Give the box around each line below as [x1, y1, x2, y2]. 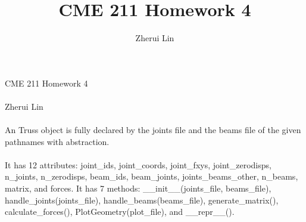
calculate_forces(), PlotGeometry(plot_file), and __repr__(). [5, 205, 235, 218]
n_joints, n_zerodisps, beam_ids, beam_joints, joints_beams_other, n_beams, [5, 170, 298, 183]
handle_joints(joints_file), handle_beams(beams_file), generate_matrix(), [5, 193, 279, 206]
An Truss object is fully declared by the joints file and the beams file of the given [5, 124, 301, 136]
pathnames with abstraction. [5, 135, 110, 147]
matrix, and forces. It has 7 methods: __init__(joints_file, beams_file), [5, 182, 271, 195]
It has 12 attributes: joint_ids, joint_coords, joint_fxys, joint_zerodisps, [5, 158, 271, 171]
